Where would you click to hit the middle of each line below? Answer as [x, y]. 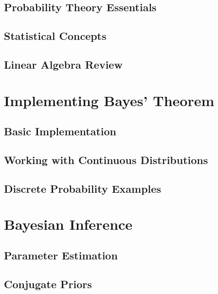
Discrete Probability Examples [82, 188]
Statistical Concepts [55, 36]
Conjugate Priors [48, 284]
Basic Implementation [60, 131]
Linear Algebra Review [63, 64]
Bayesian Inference [68, 224]
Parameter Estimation [61, 255]
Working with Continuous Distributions [106, 159]
